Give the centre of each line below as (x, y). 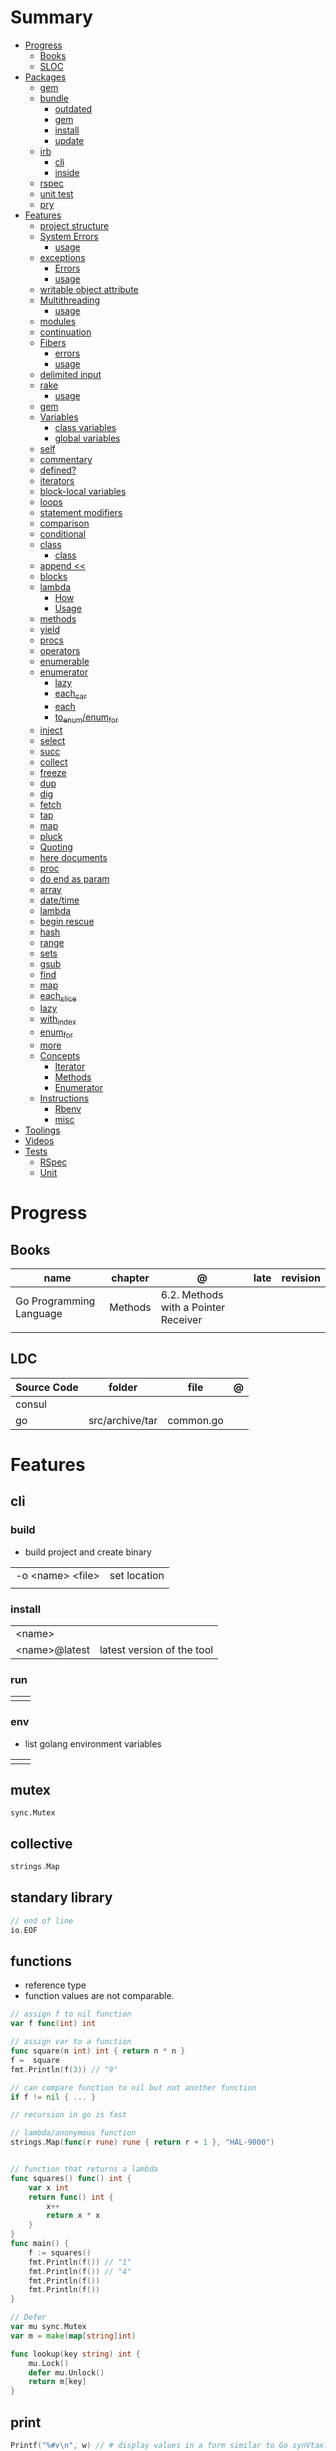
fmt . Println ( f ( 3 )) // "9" (64, 2069)
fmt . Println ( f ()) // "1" (80, 2262)
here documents (73, 857)
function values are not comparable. (99, 1996)
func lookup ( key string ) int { (75, 2354)
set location (137, 1575)
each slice (58, 996)
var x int (49, 2187)
